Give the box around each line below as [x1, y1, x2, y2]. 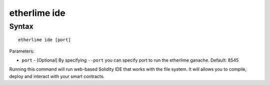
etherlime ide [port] [18, 37, 71, 43]
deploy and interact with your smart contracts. [9, 73, 105, 79]
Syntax [9, 22, 33, 31]
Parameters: [9, 48, 34, 54]
